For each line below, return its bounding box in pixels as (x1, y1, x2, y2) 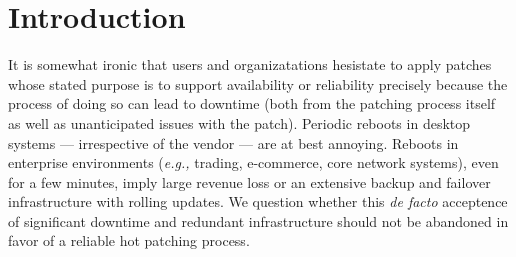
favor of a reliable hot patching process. (8, 230, 250, 251)
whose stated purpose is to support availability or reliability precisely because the (8, 73, 508, 94)
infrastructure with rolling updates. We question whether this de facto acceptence (8, 191, 508, 212)
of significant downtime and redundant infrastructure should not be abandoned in (8, 210, 509, 231)
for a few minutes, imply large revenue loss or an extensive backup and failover (8, 171, 491, 192)
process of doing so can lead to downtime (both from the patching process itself (8, 93, 496, 114)
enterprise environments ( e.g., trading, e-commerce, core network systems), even (8, 152, 499, 173)
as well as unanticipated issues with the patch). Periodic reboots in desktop (8, 112, 471, 133)
